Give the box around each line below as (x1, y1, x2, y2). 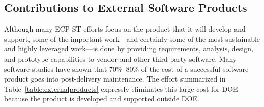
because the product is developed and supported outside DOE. (4, 93, 199, 104)
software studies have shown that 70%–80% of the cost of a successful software (4, 63, 249, 74)
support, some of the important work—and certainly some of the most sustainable (4, 33, 260, 44)
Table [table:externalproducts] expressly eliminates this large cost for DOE (4, 83, 238, 94)
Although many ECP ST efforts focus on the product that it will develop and (4, 23, 246, 34)
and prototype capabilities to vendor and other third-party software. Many (4, 53, 237, 64)
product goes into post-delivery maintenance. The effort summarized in (4, 73, 226, 84)
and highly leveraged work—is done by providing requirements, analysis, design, (4, 43, 253, 54)
